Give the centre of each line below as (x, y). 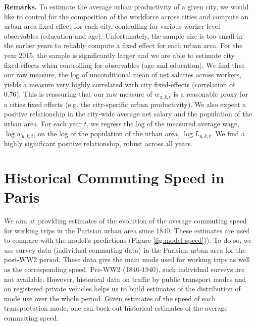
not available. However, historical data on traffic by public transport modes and (125, 279)
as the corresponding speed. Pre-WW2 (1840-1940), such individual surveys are (124, 269)
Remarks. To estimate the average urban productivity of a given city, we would (126, 6)
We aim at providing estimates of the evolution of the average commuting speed (125, 220)
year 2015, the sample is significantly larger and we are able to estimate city (119, 55)
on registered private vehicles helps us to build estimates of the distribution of (122, 289)
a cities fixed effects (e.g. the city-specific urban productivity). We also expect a (125, 104)
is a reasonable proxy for (211, 94)
